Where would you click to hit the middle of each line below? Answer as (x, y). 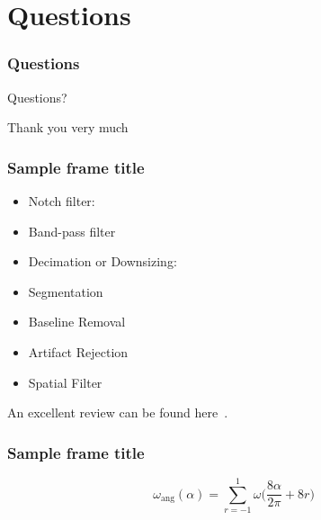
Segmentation (66, 291)
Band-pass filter (72, 231)
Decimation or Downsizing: (103, 261)
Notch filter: (62, 201)
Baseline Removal (77, 322)
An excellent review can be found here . (118, 412)
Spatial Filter (65, 382)
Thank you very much (68, 127)
